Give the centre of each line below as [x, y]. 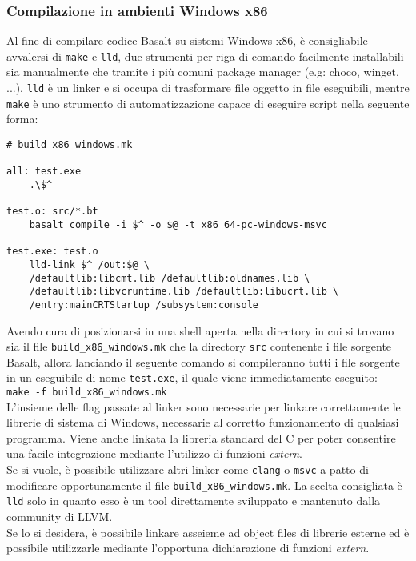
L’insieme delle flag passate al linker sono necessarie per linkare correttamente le [204, 406]
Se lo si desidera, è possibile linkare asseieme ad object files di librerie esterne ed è [208, 532]
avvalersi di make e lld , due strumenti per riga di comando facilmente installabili [205, 56]
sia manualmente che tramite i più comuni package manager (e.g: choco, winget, [203, 72]
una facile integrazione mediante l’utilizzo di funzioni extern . [155, 453]
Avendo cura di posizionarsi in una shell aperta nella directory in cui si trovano [200, 330]
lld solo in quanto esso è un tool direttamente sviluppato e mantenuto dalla [194, 501]
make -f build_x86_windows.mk [87, 392]
